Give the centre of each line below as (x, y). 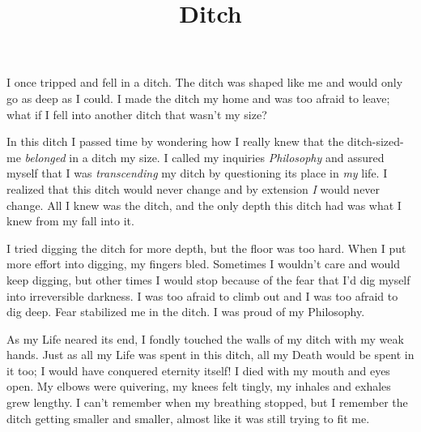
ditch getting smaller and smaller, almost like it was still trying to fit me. (188, 418)
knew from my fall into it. (70, 221)
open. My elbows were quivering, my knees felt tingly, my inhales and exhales (199, 386)
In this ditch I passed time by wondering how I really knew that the (175, 141)
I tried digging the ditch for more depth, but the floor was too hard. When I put (206, 248)
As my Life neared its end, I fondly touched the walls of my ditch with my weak (205, 338)
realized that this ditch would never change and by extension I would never (193, 188)
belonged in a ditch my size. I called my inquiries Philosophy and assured (204, 157)
